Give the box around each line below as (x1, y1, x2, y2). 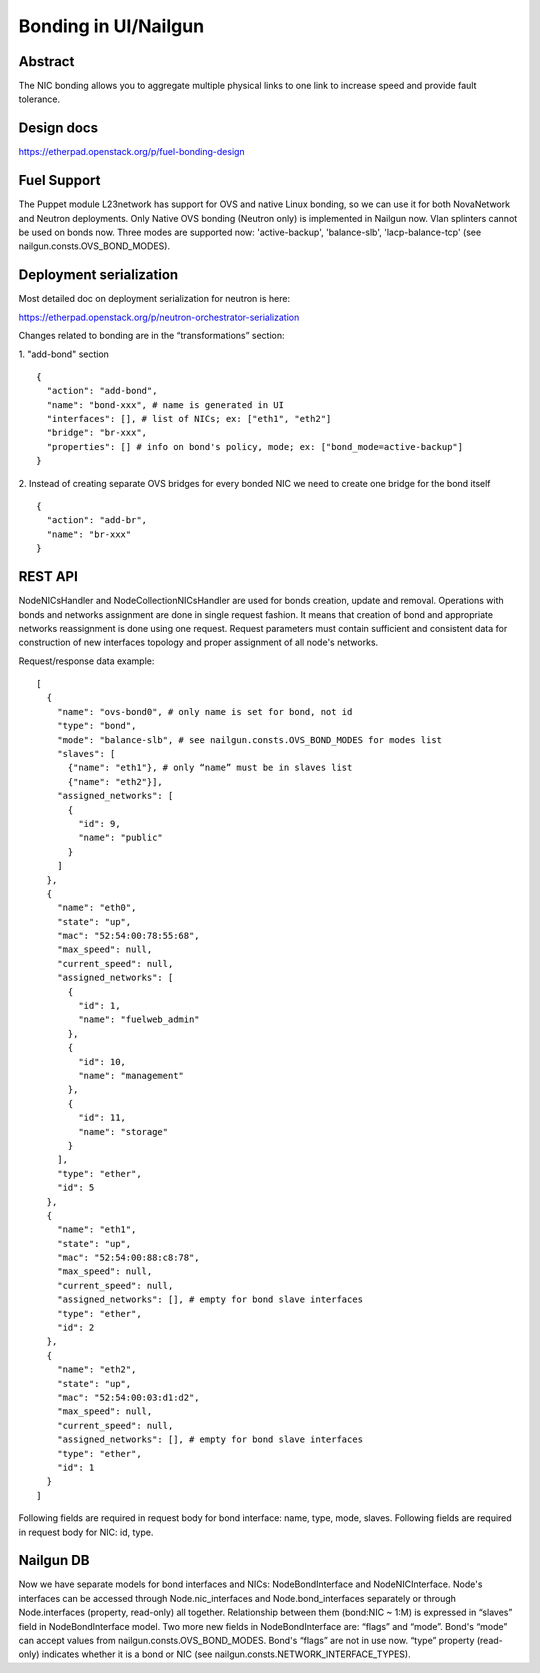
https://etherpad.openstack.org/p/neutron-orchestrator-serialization (18, 311, 300, 323)
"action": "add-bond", (46, 385, 158, 397)
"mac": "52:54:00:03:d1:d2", (56, 1391, 200, 1403)
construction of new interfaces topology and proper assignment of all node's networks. (18, 636, 379, 649)
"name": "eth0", (56, 902, 137, 914)
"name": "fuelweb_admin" (78, 1014, 200, 1025)
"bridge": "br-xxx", (46, 427, 148, 439)
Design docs (18, 120, 99, 137)
